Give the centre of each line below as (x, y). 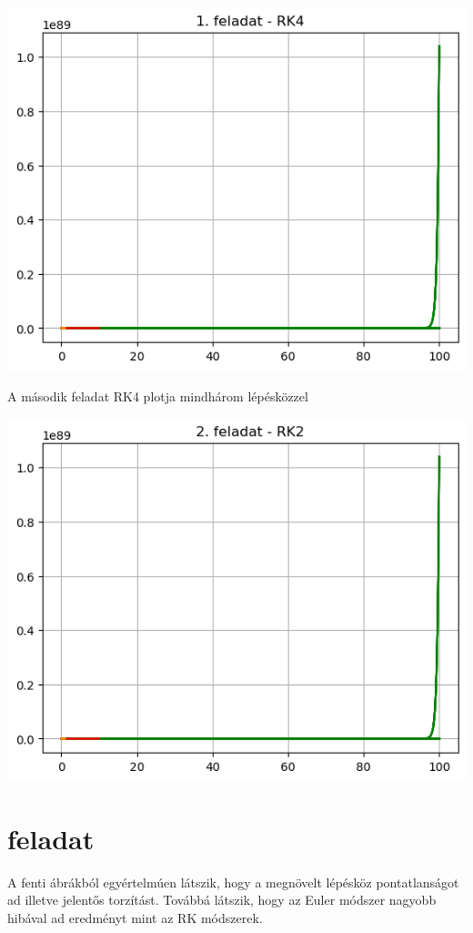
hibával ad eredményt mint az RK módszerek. (135, 918)
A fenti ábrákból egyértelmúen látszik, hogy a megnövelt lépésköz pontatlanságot (233, 882)
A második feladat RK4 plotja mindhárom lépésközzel (158, 396)
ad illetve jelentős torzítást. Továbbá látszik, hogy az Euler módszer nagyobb (222, 900)
